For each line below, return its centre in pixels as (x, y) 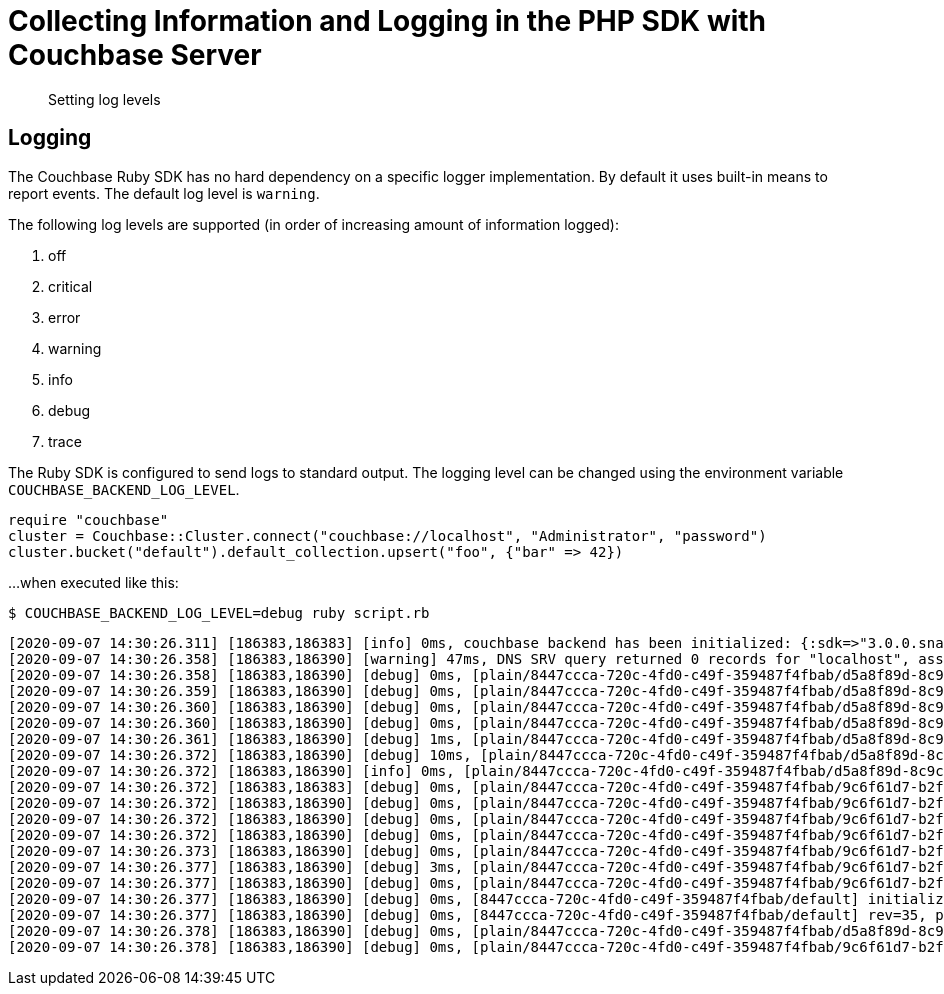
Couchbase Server (135, 55)
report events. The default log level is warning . (164, 193)
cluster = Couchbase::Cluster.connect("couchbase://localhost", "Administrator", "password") (387, 535)
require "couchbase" (88, 519)
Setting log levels (104, 99)
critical (70, 286)
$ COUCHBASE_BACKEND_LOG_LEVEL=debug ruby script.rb (219, 612)
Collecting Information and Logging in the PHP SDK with (387, 21)
